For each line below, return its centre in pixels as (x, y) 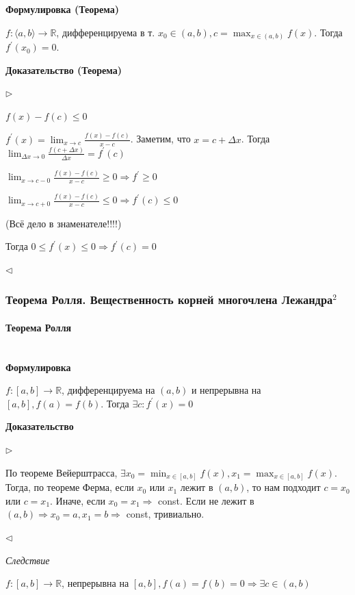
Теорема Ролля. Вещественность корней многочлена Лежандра (169, 300)
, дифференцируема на (108, 390)
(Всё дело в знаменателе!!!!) (64, 223)
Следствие (28, 560)
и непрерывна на (226, 390)
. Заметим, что (160, 139)
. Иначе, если (78, 500)
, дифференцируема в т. (106, 32)
